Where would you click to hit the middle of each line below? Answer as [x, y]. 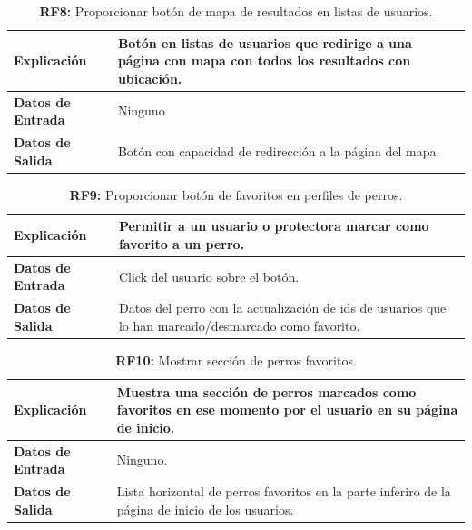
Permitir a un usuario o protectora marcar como [274, 226]
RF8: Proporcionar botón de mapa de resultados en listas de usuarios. [236, 11]
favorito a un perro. [182, 243]
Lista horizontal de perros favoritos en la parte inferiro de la [284, 490]
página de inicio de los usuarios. [205, 509]
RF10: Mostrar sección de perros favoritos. [236, 360]
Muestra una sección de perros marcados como [266, 391]
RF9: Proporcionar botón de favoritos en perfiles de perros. [236, 194]
